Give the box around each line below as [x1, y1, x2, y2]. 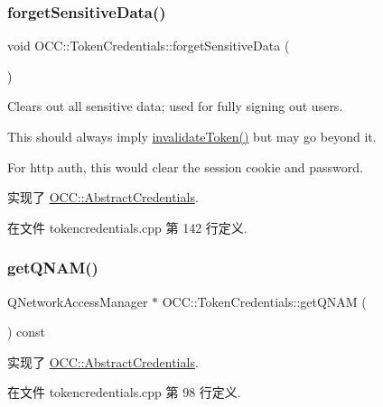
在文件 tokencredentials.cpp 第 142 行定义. [7, 217, 248, 236]
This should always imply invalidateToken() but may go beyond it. [7, 127, 377, 145]
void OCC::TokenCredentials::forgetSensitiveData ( [7, 36, 290, 55]
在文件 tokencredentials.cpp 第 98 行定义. [7, 383, 241, 402]
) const [7, 322, 46, 341]
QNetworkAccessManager [7, 291, 148, 310]
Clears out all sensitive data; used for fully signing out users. [7, 97, 343, 116]
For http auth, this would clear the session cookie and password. [7, 157, 363, 176]
